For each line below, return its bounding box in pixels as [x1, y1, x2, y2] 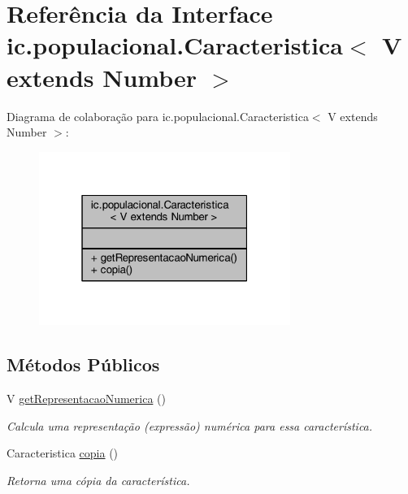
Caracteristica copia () [7, 444, 119, 461]
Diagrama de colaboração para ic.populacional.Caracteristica [7, 107, 309, 124]
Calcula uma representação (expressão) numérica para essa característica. [7, 417, 373, 434]
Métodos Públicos [7, 352, 160, 377]
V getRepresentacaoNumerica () [7, 389, 166, 406]
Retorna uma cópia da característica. [7, 471, 190, 488]
